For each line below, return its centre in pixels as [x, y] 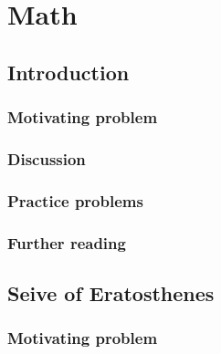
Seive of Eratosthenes [111, 292]
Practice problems [75, 200]
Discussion [47, 158]
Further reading [67, 242]
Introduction [68, 72]
